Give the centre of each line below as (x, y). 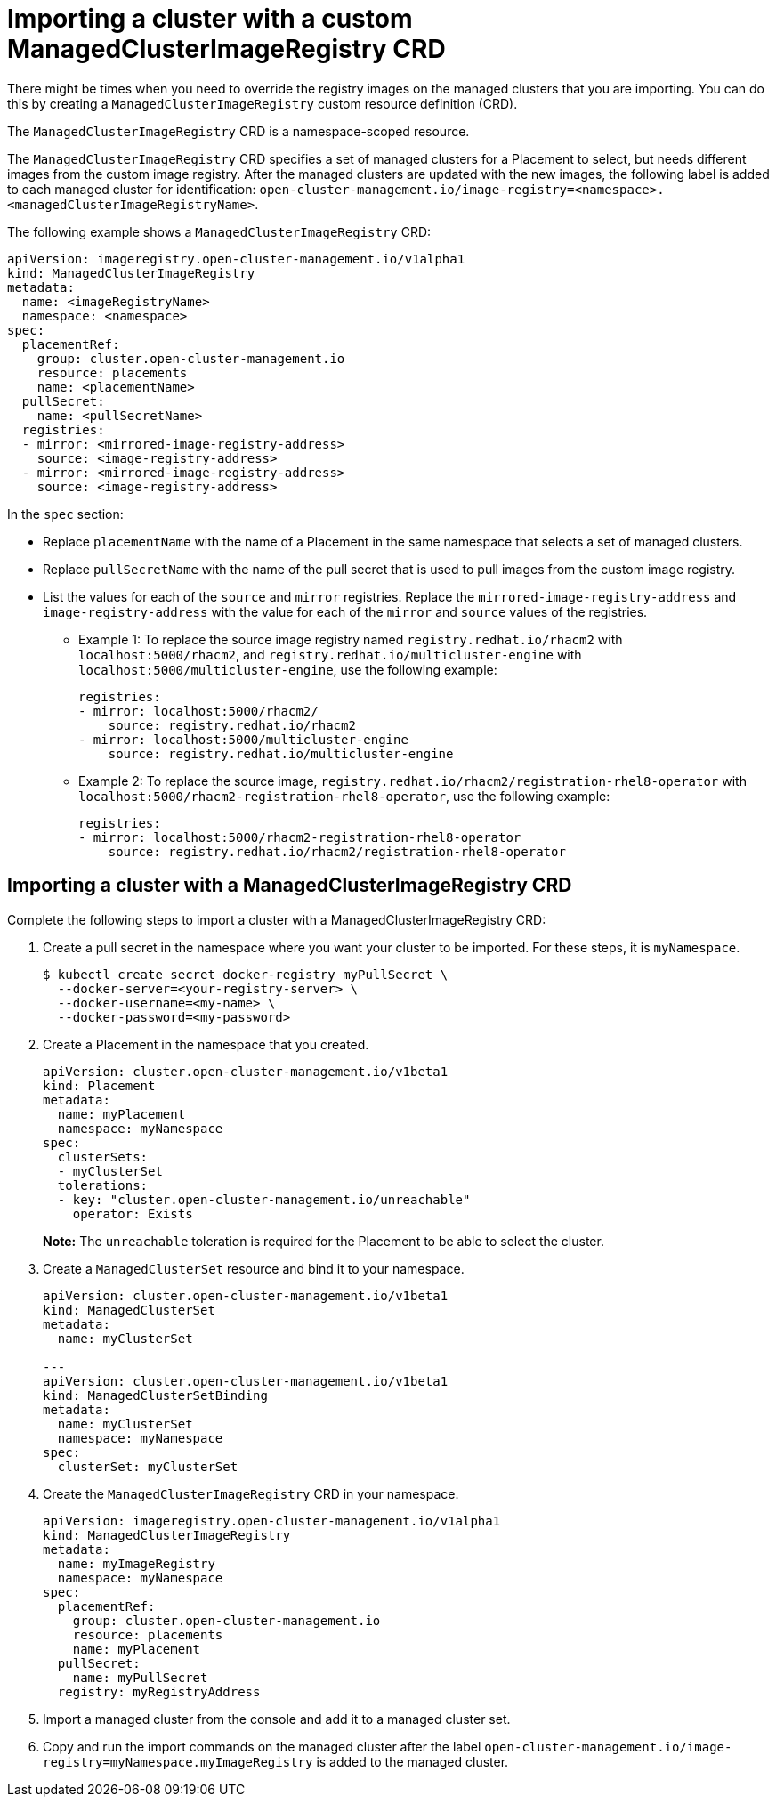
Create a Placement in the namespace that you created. (206, 1044)
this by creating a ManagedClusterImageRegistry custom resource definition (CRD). (263, 103)
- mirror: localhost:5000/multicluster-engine (243, 739)
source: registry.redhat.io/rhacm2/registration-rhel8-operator (337, 851)
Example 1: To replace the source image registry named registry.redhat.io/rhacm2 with (351, 639)
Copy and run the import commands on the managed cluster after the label (262, 1746)
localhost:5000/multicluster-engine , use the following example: (288, 669)
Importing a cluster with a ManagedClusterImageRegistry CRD (290, 886)
